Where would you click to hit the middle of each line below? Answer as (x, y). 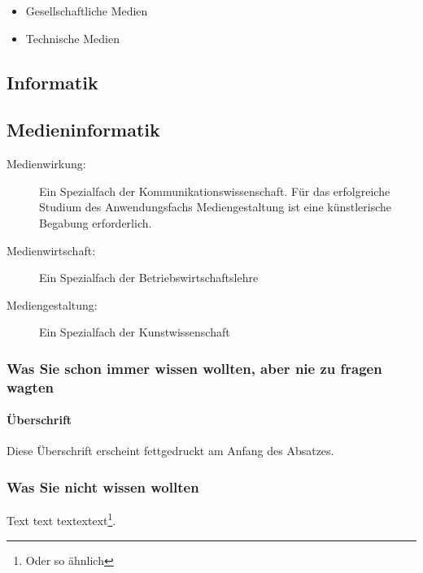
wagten (31, 386)
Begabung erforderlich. (96, 222)
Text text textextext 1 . (61, 519)
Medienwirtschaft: (51, 250)
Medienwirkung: (46, 164)
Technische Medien (72, 38)
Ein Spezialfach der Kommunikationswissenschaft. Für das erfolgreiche (215, 191)
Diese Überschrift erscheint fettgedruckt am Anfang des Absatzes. (170, 451)
